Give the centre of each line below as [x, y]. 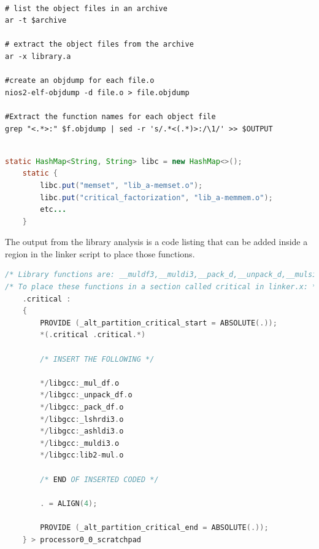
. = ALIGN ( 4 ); [69, 503]
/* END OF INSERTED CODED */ [99, 479]
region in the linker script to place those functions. [100, 253]
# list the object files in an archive [86, 8]
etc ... [53, 210]
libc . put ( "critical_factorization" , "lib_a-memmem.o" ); [156, 197]
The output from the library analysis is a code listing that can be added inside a [156, 242]
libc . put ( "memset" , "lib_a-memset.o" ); [121, 185]
